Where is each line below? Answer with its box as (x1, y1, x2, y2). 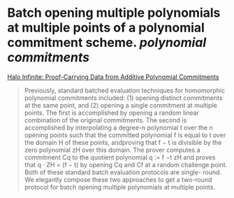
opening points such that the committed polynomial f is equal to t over (24, 131, 226, 139)
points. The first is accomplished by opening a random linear (24, 108, 199, 117)
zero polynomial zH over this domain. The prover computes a (24, 146, 200, 154)
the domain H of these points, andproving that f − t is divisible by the (24, 138, 222, 146)
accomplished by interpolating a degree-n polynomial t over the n (24, 123, 213, 132)
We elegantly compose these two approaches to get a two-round (24, 175, 212, 183)
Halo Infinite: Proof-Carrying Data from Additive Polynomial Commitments (7, 72, 219, 81)
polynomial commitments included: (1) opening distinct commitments (24, 93, 223, 102)
